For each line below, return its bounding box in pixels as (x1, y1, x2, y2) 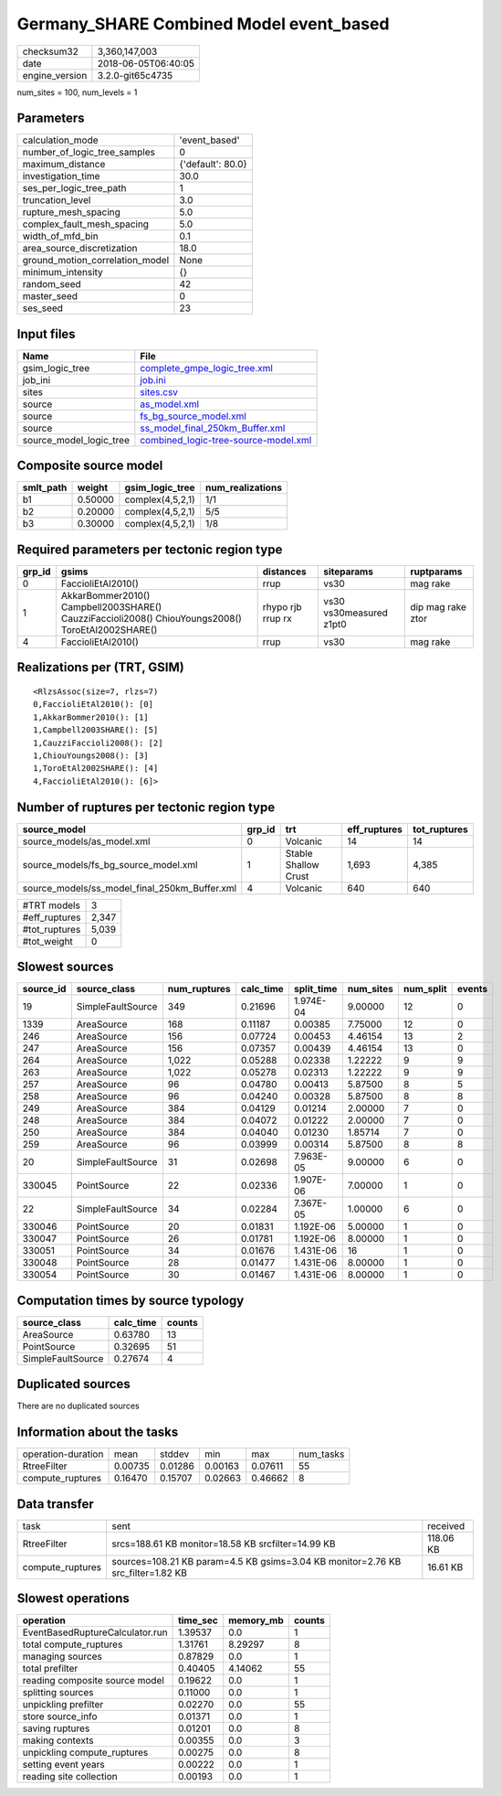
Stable (285, 847, 314, 860)
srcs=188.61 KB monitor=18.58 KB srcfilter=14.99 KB (110, 1537, 337, 1550)
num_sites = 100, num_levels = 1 (16, 87, 138, 98)
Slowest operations (16, 1591, 130, 1607)
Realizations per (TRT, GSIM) (16, 659, 184, 676)
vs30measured (322, 606, 388, 619)
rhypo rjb (262, 601, 302, 613)
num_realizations (205, 481, 283, 494)
